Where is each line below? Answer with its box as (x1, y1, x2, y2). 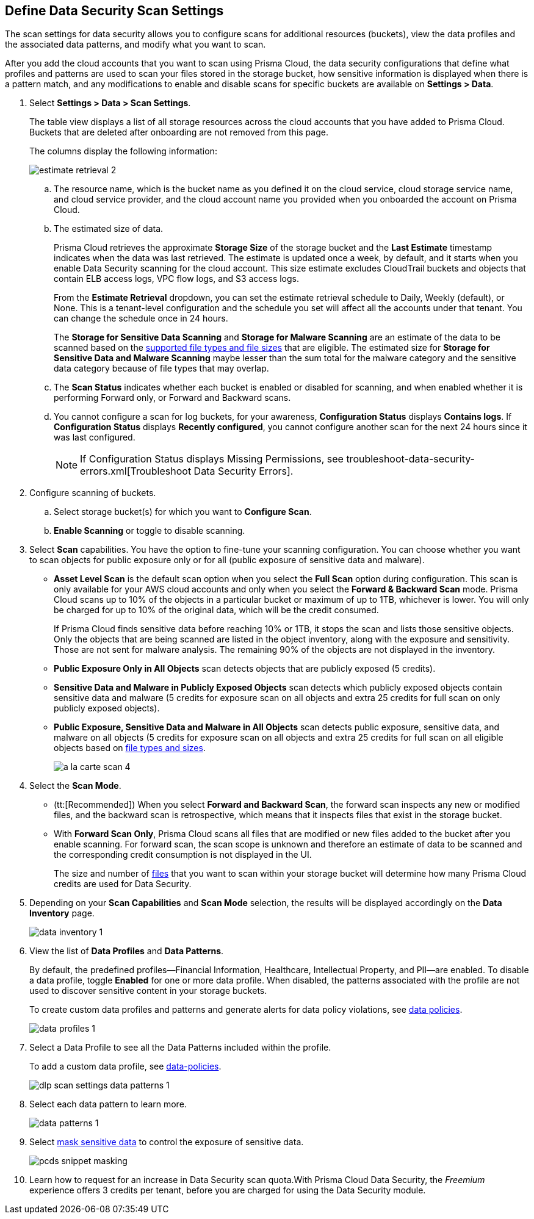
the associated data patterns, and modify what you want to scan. (5, 39, 266, 50)
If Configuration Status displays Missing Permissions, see (80, 453, 344, 466)
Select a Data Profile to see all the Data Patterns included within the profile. (29, 1042, 331, 1053)
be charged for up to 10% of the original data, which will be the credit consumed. (54, 605, 379, 616)
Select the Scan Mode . (29, 780, 121, 791)
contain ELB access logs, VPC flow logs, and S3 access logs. (54, 273, 300, 284)
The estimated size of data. (54, 223, 164, 234)
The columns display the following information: (29, 146, 217, 157)
